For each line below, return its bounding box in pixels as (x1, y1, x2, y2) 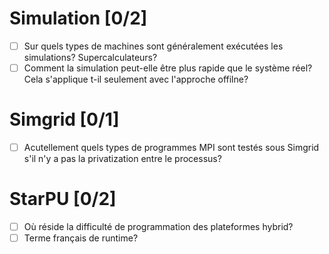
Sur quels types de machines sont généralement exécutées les (23, 40, 284, 52)
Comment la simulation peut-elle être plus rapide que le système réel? (23, 62, 313, 74)
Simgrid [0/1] (9, 108, 120, 131)
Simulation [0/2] (9, 7, 148, 30)
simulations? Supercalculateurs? (23, 52, 158, 63)
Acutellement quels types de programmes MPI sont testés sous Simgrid (23, 142, 320, 153)
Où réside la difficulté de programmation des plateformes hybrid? (23, 221, 294, 232)
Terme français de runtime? (23, 232, 139, 244)
